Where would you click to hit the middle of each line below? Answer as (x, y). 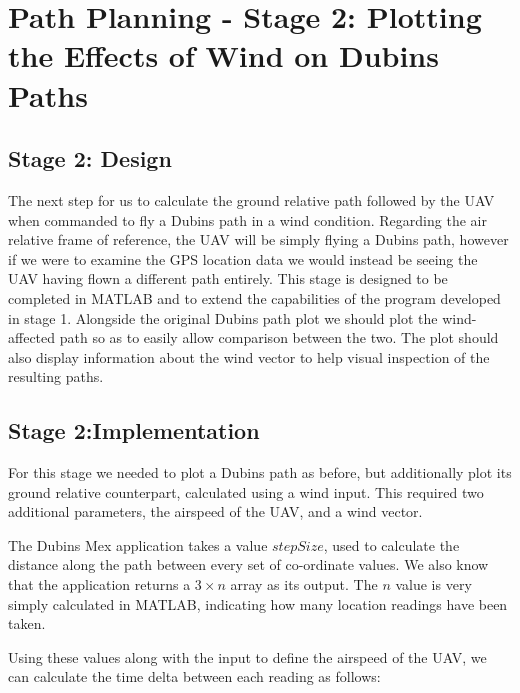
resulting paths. (56, 376)
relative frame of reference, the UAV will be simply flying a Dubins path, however (258, 239)
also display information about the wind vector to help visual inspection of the (249, 356)
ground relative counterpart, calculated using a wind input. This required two (246, 491)
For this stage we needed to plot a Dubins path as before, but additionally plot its (260, 472)
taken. (27, 623)
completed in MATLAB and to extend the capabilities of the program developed (254, 297)
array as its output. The (304, 584)
